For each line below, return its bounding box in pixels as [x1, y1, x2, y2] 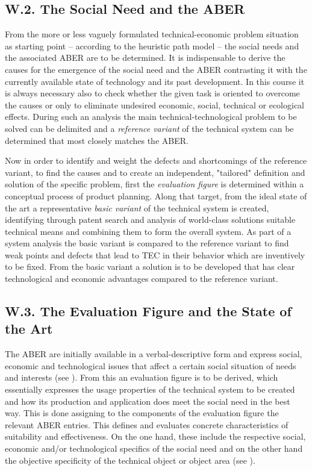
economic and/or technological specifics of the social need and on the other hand [5, 442, 303, 455]
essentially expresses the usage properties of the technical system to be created [5, 383, 295, 396]
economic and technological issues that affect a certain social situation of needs [5, 359, 296, 372]
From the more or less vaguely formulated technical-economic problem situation [5, 28, 299, 40]
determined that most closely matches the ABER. [5, 134, 189, 146]
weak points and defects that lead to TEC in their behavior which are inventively [5, 248, 305, 261]
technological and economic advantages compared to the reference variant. [5, 272, 278, 285]
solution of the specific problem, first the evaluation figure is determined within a [5, 178, 304, 190]
